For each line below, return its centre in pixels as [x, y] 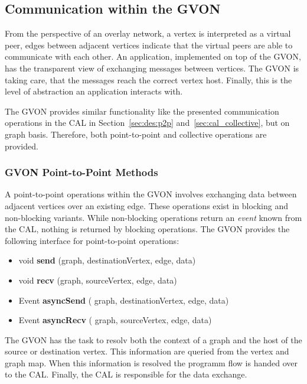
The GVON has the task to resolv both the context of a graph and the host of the [153, 339]
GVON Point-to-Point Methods [81, 172]
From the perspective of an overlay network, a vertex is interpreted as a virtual [148, 33]
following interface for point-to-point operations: [92, 240]
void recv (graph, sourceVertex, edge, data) [98, 280]
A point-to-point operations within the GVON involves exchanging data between [151, 194]
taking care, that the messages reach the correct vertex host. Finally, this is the [148, 79]
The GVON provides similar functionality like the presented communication [142, 111]
